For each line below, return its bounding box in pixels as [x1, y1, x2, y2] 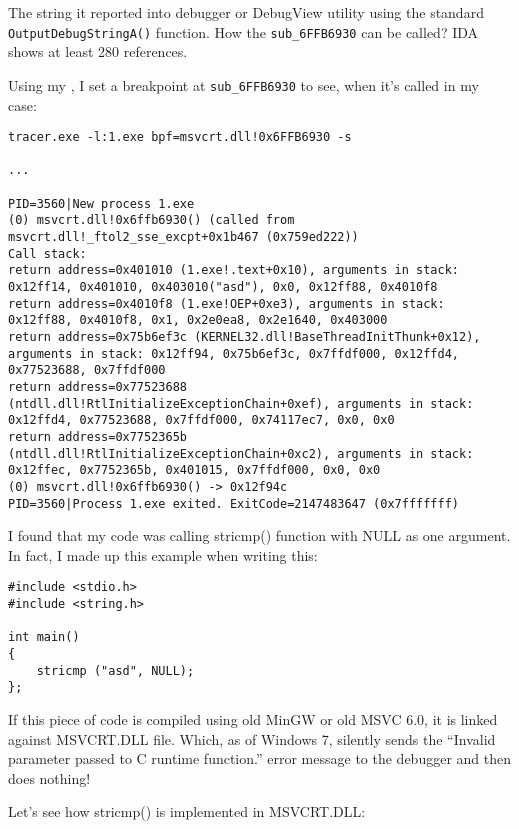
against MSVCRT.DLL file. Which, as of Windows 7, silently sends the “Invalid [8, 728, 496, 749]
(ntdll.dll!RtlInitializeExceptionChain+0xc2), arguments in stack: [8, 446, 474, 461]
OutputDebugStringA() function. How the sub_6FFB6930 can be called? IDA [8, 21, 479, 42]
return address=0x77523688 [8, 379, 187, 394]
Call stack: [8, 246, 87, 261]
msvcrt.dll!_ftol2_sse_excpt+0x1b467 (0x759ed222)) [8, 230, 359, 245]
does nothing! [8, 767, 91, 788]
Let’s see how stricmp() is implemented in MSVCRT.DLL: [8, 801, 366, 822]
